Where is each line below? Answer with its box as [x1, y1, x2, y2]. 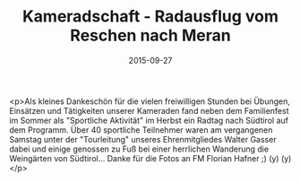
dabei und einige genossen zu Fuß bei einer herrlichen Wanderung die [9, 143, 270, 154]
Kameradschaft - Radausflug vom [21, 6, 279, 27]
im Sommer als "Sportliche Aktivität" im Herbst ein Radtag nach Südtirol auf [9, 115, 289, 126]
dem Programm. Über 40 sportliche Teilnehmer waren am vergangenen [9, 124, 273, 135]
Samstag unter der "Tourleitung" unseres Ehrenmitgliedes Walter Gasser [9, 134, 277, 144]
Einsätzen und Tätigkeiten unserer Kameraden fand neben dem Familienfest [9, 105, 289, 116]
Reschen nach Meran [70, 25, 231, 46]
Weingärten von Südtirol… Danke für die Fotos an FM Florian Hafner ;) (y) [9, 152, 279, 163]
